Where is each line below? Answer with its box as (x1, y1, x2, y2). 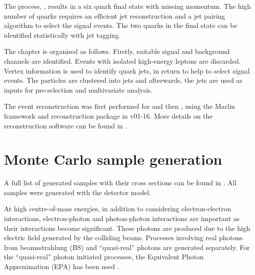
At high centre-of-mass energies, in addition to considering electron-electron (4, 203, 231, 214)
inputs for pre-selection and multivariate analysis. (4, 84, 153, 95)
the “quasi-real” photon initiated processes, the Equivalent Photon (4, 251, 204, 262)
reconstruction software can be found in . (4, 120, 127, 130)
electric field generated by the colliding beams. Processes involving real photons (4, 232, 243, 243)
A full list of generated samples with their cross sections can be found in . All (4, 177, 237, 188)
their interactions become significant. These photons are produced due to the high (4, 223, 251, 233)
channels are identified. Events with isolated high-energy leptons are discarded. (4, 55, 241, 66)
